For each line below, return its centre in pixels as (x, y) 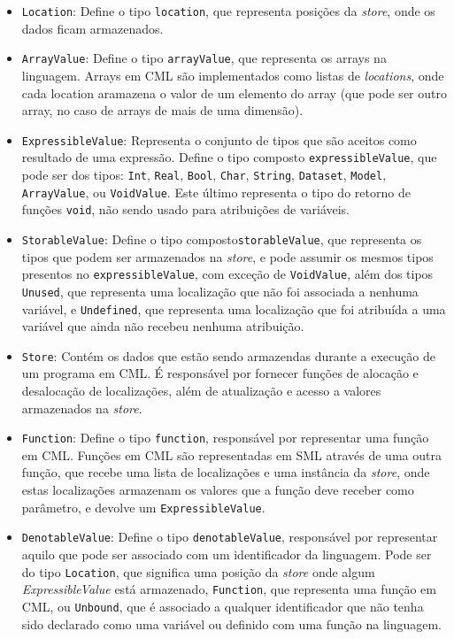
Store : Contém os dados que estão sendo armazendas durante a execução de (228, 355)
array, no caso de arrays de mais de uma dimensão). (162, 110)
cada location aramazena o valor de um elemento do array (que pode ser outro (234, 92)
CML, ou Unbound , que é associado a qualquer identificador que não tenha (223, 606)
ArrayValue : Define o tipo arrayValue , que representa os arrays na (204, 58)
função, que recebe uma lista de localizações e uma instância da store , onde (226, 472)
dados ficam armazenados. (92, 28)
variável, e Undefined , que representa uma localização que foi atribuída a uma (234, 308)
